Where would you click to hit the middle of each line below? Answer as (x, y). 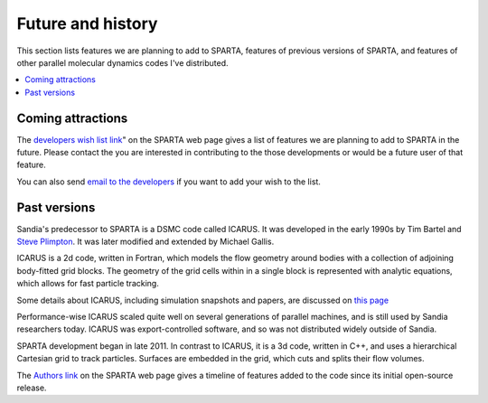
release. (32, 388)
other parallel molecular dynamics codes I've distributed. (123, 62)
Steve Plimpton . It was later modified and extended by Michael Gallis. (145, 242)
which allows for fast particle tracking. (88, 284)
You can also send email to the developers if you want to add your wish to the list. (169, 182)
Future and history (87, 23)
